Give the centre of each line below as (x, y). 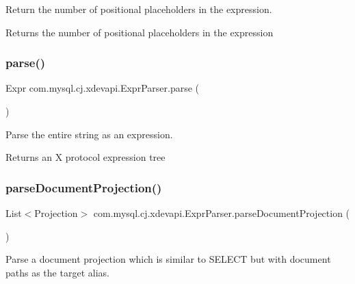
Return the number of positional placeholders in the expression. (139, 9)
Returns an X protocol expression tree (86, 157)
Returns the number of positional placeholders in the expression (140, 32)
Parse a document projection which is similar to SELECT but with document (168, 259)
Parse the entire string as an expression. (89, 134)
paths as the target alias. (57, 272)
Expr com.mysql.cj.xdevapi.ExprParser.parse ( (102, 88)
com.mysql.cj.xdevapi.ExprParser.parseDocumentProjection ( (222, 213)
